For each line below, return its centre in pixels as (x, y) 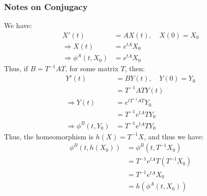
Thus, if (16, 68)
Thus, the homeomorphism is (49, 136)
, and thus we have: (174, 136)
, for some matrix (92, 68)
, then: (135, 68)
